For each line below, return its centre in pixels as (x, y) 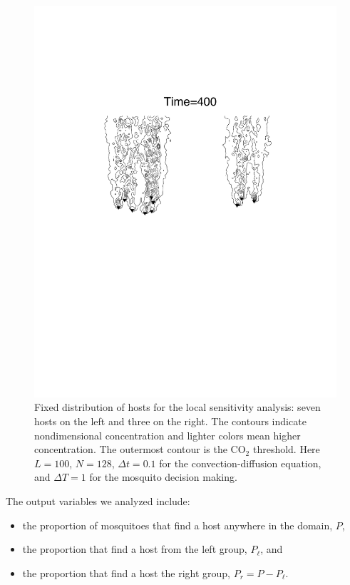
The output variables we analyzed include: (98, 501)
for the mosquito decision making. (163, 477)
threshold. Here (286, 449)
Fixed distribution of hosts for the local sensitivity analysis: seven (177, 407)
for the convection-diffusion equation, (240, 463)
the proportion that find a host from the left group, (135, 549)
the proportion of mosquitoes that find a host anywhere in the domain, (177, 525)
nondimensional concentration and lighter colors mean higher (168, 435)
